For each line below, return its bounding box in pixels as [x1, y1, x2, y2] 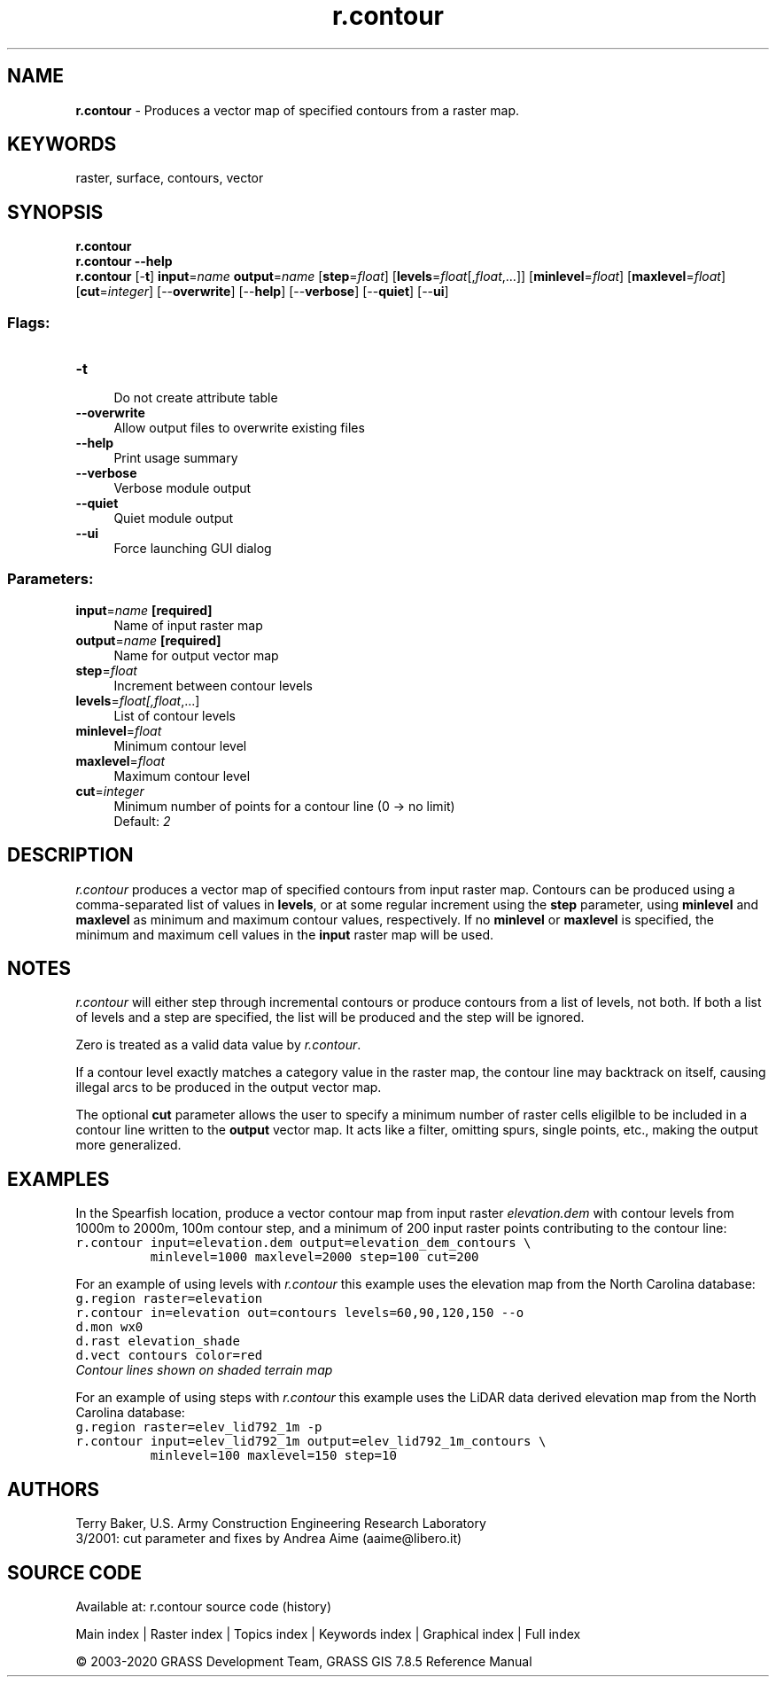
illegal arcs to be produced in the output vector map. [75, 1080, 382, 1095]
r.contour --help [75, 253, 173, 269]
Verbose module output [113, 480, 252, 496]
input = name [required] [75, 602, 213, 618]
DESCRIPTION [7, 844, 134, 867]
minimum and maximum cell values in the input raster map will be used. [75, 926, 494, 942]
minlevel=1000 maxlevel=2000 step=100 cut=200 [150, 1250, 479, 1265]
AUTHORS [7, 1477, 100, 1501]
